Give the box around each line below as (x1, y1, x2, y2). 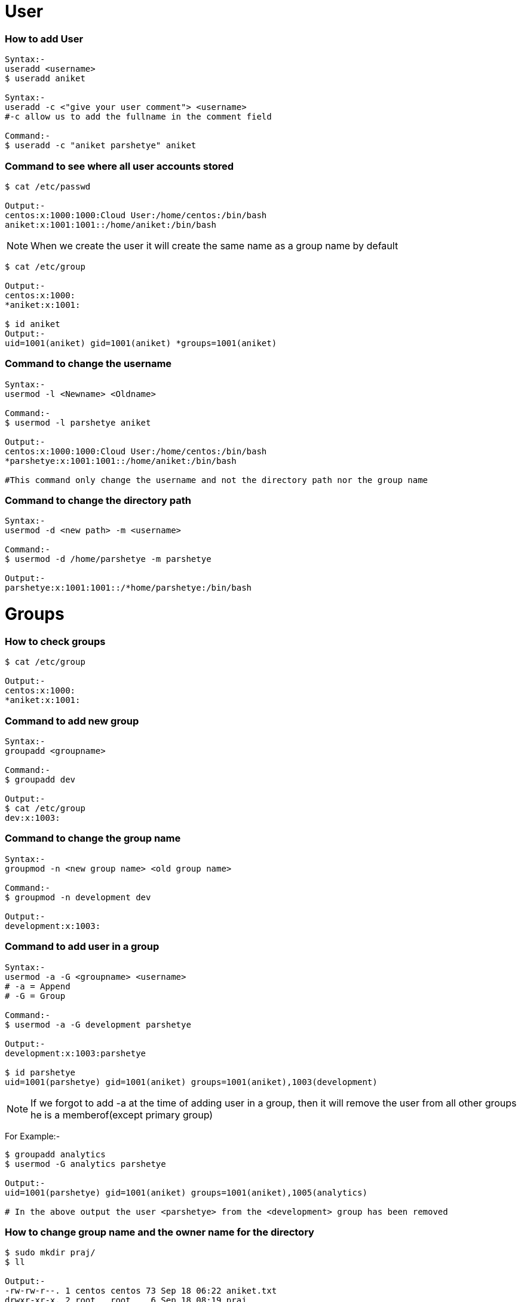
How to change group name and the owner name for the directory (5, 1225, 314, 1238)
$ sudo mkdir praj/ (5, 1248, 96, 1258)
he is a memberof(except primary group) (30, 1108, 213, 1121)
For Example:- (5, 1130, 60, 1141)
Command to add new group (5, 714, 139, 727)
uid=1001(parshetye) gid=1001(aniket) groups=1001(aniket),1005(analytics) (5, 1187, 367, 1197)
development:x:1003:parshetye (5, 1048, 146, 1058)
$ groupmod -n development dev (5, 892, 151, 902)
